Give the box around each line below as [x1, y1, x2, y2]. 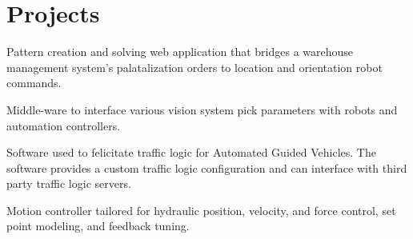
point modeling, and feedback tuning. [6, 217, 190, 234]
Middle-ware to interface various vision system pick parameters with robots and [6, 101, 398, 118]
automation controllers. [6, 117, 121, 133]
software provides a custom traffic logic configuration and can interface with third [6, 159, 407, 176]
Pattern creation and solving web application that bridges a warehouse [6, 43, 354, 60]
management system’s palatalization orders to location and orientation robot [6, 58, 383, 75]
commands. [6, 74, 62, 91]
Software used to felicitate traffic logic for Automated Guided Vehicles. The [6, 144, 376, 161]
